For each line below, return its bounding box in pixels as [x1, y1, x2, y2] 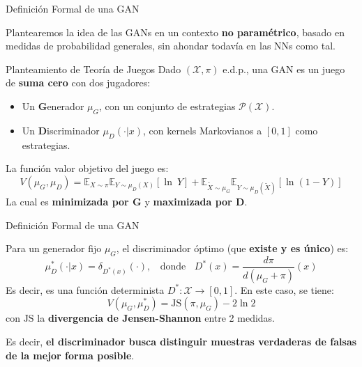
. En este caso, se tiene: [234, 282, 334, 297]
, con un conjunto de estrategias [98, 98, 236, 113]
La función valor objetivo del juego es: [6, 161, 169, 175]
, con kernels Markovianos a [143, 123, 262, 137]
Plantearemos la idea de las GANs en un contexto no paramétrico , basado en [6, 24, 345, 39]
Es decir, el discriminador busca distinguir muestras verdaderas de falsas [6, 334, 357, 349]
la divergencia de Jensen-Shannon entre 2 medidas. [37, 311, 276, 325]
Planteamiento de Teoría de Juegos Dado [6, 61, 181, 76]
